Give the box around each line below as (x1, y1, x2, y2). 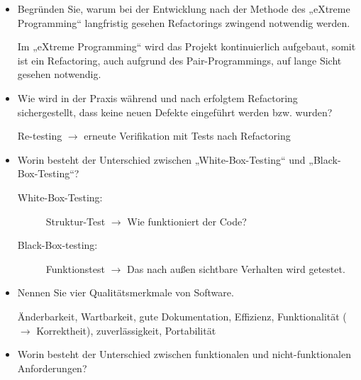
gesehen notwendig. (17, 67, 101, 82)
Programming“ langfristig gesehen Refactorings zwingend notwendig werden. (17, 15, 350, 30)
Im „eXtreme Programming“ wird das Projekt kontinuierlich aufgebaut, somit (17, 39, 356, 54)
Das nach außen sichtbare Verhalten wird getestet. (127, 261, 345, 276)
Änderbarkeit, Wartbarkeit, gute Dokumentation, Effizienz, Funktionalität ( (17, 308, 347, 323)
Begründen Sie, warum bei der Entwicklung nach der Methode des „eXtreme (17, 1, 350, 16)
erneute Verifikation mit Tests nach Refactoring (84, 128, 291, 143)
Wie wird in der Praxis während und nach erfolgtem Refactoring (17, 90, 298, 105)
